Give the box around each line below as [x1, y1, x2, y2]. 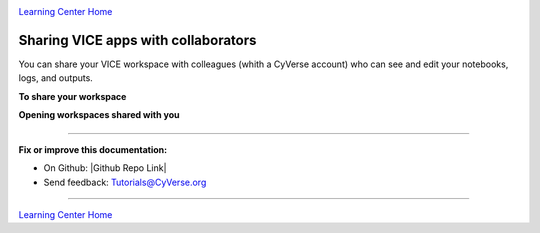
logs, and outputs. [18, 72, 94, 84]
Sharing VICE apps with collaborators [18, 31, 257, 49]
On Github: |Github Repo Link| [43, 162, 167, 174]
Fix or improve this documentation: [18, 143, 168, 155]
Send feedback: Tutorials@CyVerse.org [43, 176, 207, 188]
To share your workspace [18, 90, 127, 102]
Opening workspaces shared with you [18, 109, 180, 121]
